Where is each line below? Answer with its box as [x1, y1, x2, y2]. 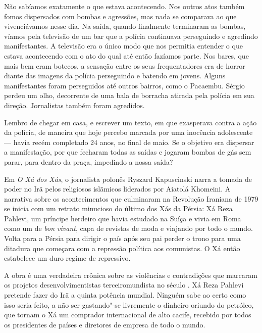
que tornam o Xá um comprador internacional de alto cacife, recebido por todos [4, 309, 251, 320]
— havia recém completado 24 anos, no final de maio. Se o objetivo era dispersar [4, 136, 254, 147]
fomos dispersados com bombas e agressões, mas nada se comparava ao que [4, 11, 237, 21]
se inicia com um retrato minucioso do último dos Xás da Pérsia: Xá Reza [4, 203, 233, 214]
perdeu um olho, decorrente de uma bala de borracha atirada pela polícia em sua [4, 90, 254, 101]
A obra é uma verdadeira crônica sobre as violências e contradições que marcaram [4, 269, 257, 280]
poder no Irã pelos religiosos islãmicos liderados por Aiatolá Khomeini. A [4, 183, 231, 194]
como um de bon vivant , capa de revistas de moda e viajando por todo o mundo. [4, 223, 253, 233]
